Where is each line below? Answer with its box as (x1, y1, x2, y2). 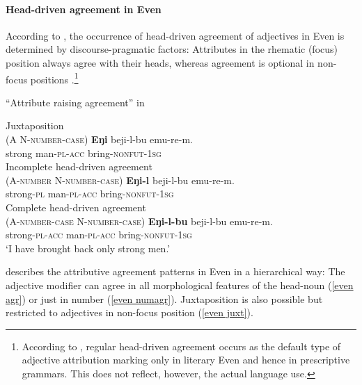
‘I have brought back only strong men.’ (6, 240, 171, 255)
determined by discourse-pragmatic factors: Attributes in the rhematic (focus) (6, 42, 338, 56)
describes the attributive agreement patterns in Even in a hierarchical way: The (6, 264, 345, 279)
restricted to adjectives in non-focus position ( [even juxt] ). (6, 305, 253, 320)
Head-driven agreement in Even (6, 1, 162, 16)
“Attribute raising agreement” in (6, 95, 145, 109)
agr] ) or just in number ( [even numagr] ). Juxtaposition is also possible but (6, 291, 323, 306)
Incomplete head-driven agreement (6, 159, 152, 174)
